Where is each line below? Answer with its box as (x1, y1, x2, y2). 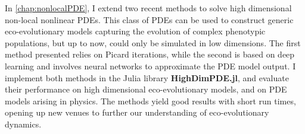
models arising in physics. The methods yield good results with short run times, (5, 94, 296, 107)
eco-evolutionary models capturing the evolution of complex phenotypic (5, 25, 266, 37)
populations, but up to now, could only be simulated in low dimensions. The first (5, 36, 301, 49)
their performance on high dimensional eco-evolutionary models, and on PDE (5, 83, 287, 95)
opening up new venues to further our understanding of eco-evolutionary (5, 106, 269, 119)
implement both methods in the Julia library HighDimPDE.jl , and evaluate (5, 71, 289, 84)
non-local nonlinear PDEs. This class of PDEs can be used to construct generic (5, 13, 294, 25)
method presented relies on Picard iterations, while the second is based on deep (5, 48, 295, 60)
